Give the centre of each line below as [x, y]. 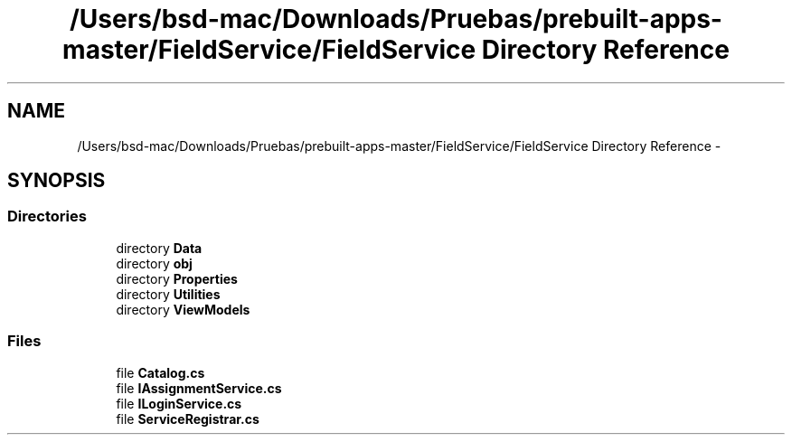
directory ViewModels [183, 309]
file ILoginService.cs [179, 403]
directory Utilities [168, 294]
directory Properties [177, 278]
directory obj [154, 263]
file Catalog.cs [160, 372]
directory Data [159, 248]
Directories [47, 216]
